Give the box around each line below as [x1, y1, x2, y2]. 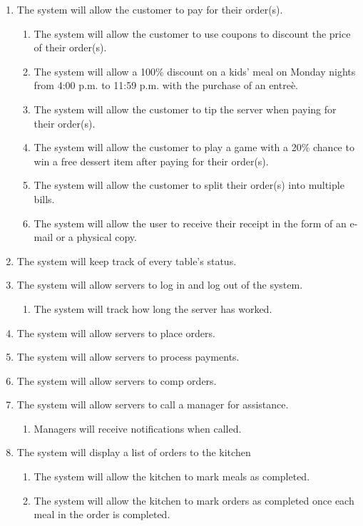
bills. [34, 191, 55, 206]
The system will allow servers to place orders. [16, 325, 215, 340]
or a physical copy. [56, 230, 137, 244]
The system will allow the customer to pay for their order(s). [16, 2, 283, 16]
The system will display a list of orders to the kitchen [16, 445, 251, 460]
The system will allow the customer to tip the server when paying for [34, 101, 337, 116]
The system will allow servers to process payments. [16, 349, 240, 364]
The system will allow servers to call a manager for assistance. [16, 397, 289, 412]
